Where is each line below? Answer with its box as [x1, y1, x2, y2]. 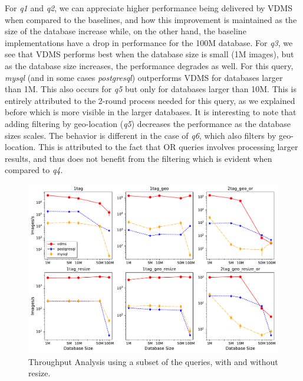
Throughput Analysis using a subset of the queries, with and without [28, 355, 278, 367]
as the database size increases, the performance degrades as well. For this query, [5, 59, 294, 71]
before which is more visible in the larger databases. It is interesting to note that [5, 106, 297, 118]
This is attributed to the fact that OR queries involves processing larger [38, 141, 298, 153]
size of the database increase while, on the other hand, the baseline [5, 25, 246, 37]
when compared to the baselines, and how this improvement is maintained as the [5, 13, 297, 25]
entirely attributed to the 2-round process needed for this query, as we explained [5, 94, 295, 106]
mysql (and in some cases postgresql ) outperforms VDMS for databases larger [5, 71, 283, 83]
